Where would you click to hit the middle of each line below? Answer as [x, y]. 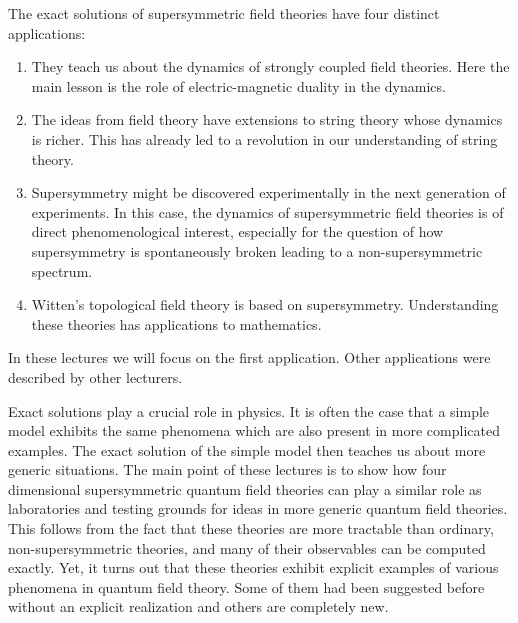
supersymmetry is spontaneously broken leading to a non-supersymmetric [257, 250]
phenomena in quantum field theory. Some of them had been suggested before [246, 586]
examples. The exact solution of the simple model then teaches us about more [247, 449]
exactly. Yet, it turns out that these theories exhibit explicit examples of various [253, 567]
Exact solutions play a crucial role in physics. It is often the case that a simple [249, 410]
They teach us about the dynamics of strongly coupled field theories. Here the [270, 66]
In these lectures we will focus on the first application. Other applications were [249, 357]
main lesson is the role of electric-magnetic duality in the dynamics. [238, 85]
